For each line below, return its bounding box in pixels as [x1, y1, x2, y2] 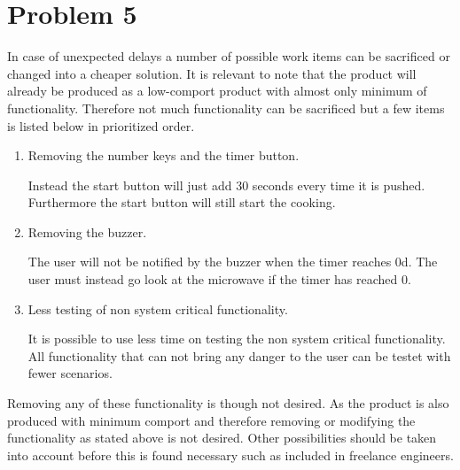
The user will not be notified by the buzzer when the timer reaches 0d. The [27, 252, 438, 271]
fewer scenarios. [27, 364, 113, 382]
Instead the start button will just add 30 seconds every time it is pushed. [27, 175, 425, 194]
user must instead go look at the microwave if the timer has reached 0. [27, 270, 411, 289]
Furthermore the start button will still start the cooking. [27, 193, 336, 212]
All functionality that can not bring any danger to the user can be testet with [27, 346, 451, 365]
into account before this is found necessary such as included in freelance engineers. [7, 445, 454, 464]
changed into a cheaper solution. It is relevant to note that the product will [7, 64, 417, 82]
